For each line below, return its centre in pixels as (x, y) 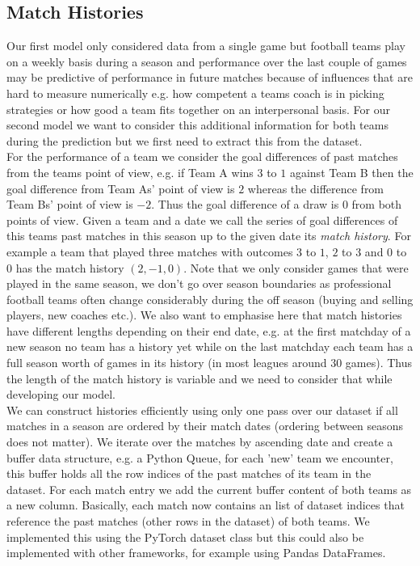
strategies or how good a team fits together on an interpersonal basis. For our (198, 109)
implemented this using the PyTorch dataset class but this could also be (185, 536)
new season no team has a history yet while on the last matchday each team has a (210, 346)
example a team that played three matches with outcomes (150, 251)
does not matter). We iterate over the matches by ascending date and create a (200, 442)
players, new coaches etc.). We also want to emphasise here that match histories (204, 315)
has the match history (70, 267)
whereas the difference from (316, 188)
